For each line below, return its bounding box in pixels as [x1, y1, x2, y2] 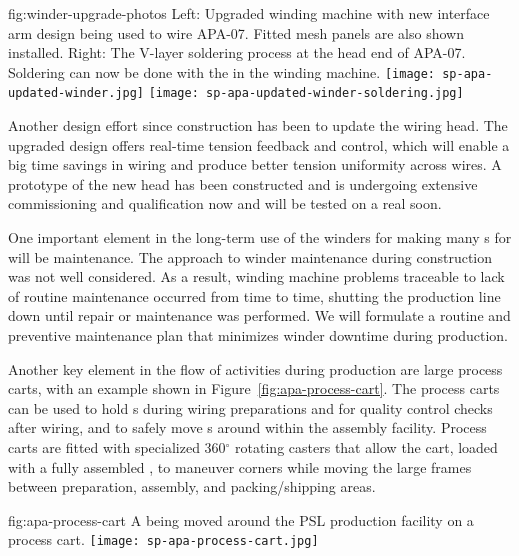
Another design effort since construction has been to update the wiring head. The [8, 115, 508, 136]
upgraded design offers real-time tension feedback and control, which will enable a [8, 134, 510, 155]
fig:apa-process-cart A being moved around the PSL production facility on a [8, 509, 474, 530]
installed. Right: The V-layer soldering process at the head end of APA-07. [8, 42, 466, 63]
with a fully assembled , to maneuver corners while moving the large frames [8, 456, 472, 477]
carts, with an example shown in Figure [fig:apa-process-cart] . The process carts [8, 378, 500, 399]
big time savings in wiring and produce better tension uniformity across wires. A [8, 154, 502, 175]
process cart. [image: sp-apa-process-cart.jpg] [8, 529, 319, 550]
